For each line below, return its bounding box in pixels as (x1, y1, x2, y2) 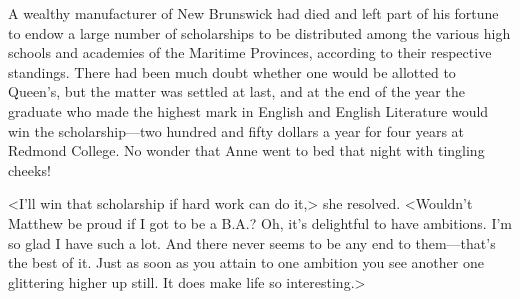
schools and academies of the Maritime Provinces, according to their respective (8, 42, 492, 63)
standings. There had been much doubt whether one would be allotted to (8, 61, 456, 82)
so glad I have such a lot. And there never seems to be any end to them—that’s (8, 232, 496, 253)
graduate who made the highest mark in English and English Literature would (8, 100, 489, 121)
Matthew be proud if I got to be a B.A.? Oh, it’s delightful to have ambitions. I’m (8, 212, 513, 233)
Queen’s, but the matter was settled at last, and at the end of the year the (8, 81, 465, 102)
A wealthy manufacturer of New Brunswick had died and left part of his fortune (8, 3, 499, 23)
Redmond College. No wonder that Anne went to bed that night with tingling (8, 140, 485, 161)
